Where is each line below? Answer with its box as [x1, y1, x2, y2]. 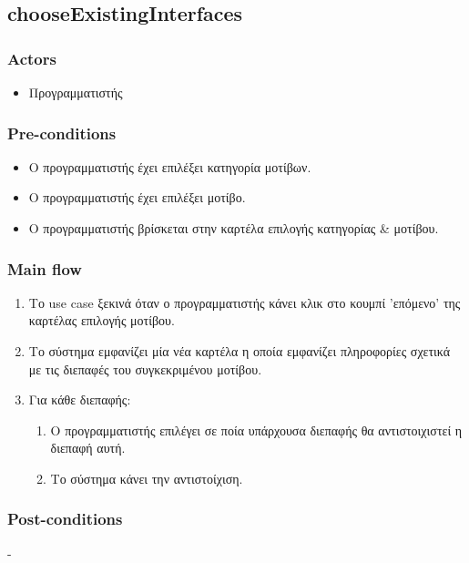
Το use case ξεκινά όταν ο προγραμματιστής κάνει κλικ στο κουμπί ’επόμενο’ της [28, 292, 461, 312]
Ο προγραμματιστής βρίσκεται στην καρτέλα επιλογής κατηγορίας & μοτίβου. [28, 219, 439, 237]
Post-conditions [7, 507, 123, 530]
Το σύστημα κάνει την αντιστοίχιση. [50, 468, 243, 487]
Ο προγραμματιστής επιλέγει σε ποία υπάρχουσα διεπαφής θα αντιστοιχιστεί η [50, 420, 463, 439]
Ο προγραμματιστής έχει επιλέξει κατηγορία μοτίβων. [28, 157, 311, 176]
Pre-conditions [7, 121, 117, 144]
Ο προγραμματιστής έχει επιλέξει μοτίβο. [28, 188, 246, 207]
